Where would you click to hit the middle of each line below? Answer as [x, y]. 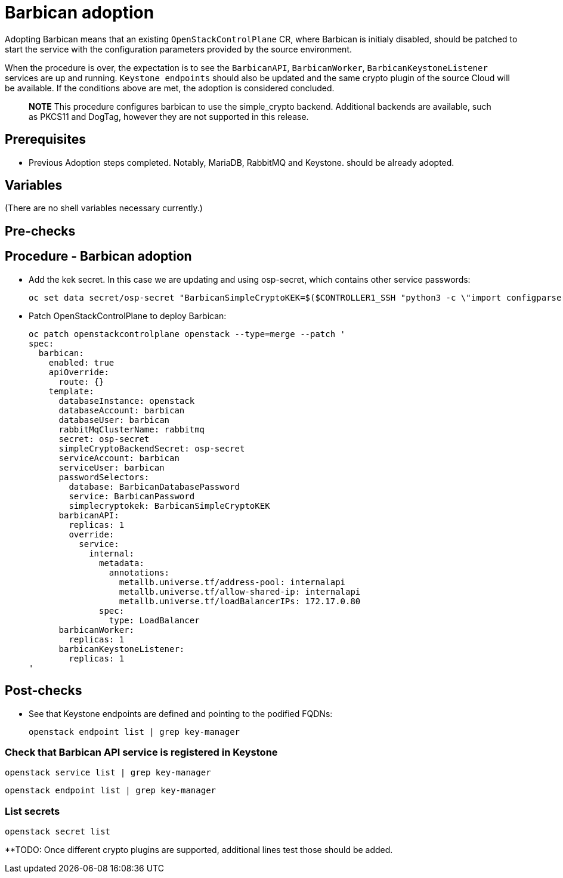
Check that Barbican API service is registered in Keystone [141, 752]
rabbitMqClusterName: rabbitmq [132, 429]
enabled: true [81, 362]
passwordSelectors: [104, 477]
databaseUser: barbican [114, 420]
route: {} [81, 381]
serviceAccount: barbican [119, 458]
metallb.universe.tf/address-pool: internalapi [232, 582]
